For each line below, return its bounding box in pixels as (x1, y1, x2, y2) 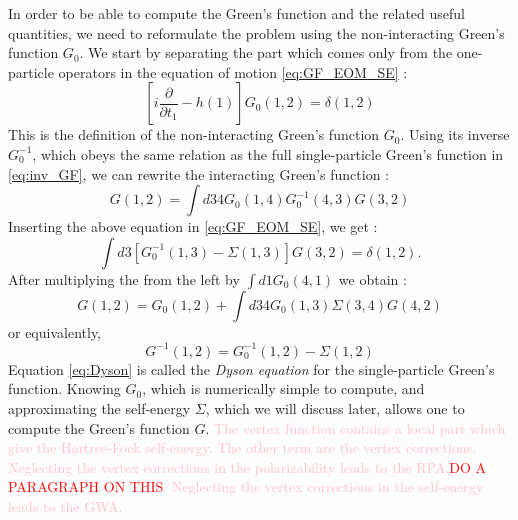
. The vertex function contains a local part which (205, 417, 506, 438)
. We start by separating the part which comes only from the (79, 42, 453, 63)
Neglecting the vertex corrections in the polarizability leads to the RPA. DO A (8, 456, 487, 477)
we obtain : (338, 268, 407, 289)
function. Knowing (8, 378, 121, 399)
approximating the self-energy (8, 398, 191, 419)
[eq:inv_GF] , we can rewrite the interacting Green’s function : (8, 163, 389, 184)
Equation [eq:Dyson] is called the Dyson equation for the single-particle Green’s (8, 358, 495, 379)
